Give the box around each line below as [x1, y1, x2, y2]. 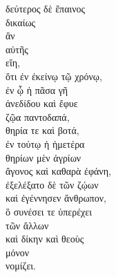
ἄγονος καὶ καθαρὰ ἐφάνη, [6, 164, 111, 178]
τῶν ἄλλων [6, 218, 49, 232]
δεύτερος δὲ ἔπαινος [6, 1, 86, 15]
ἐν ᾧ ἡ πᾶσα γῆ [6, 82, 68, 97]
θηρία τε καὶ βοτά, [6, 123, 79, 137]
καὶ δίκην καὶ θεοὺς [6, 231, 84, 246]
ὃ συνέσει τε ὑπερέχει [6, 204, 92, 218]
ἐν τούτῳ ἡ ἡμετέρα [6, 136, 85, 151]
